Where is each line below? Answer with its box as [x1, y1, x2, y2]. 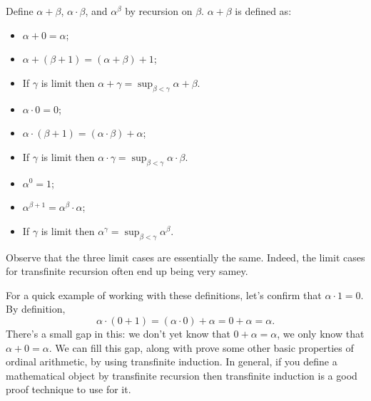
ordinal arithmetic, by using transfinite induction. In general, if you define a [6, 354, 337, 369]
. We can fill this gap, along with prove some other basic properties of [49, 340, 354, 355]
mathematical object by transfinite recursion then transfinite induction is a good [6, 368, 357, 382]
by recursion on [125, 4, 193, 18]
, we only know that [277, 326, 365, 340]
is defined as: [235, 4, 292, 18]
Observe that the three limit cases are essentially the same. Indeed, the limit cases [6, 249, 365, 264]
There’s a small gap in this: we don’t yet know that [6, 326, 230, 340]
